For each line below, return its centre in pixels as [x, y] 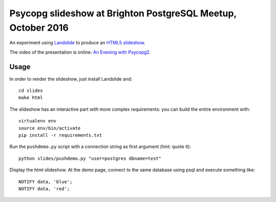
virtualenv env [38, 121]
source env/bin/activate [50, 128]
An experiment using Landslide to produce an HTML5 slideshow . [77, 43]
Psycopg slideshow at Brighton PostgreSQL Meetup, [123, 13]
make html [31, 98]
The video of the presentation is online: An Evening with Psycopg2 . [80, 52]
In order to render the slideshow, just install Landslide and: [71, 79]
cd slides [31, 91]
